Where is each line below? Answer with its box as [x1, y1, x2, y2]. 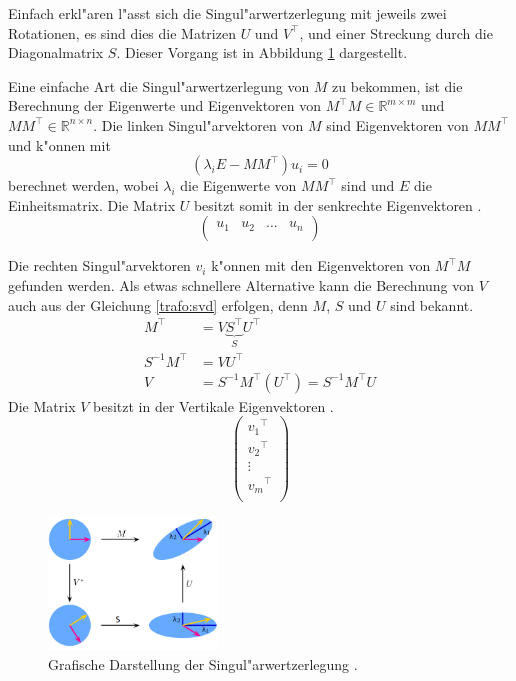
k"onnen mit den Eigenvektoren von [211, 255, 431, 276]
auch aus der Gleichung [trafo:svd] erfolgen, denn [8, 294, 308, 315]
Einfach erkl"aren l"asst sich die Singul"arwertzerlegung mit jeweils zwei [8, 3, 447, 23]
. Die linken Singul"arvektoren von [93, 114, 304, 135]
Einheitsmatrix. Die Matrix [8, 194, 176, 215]
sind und [341, 175, 395, 196]
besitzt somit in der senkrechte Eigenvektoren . [193, 194, 482, 215]
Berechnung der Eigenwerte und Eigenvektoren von [8, 95, 322, 116]
